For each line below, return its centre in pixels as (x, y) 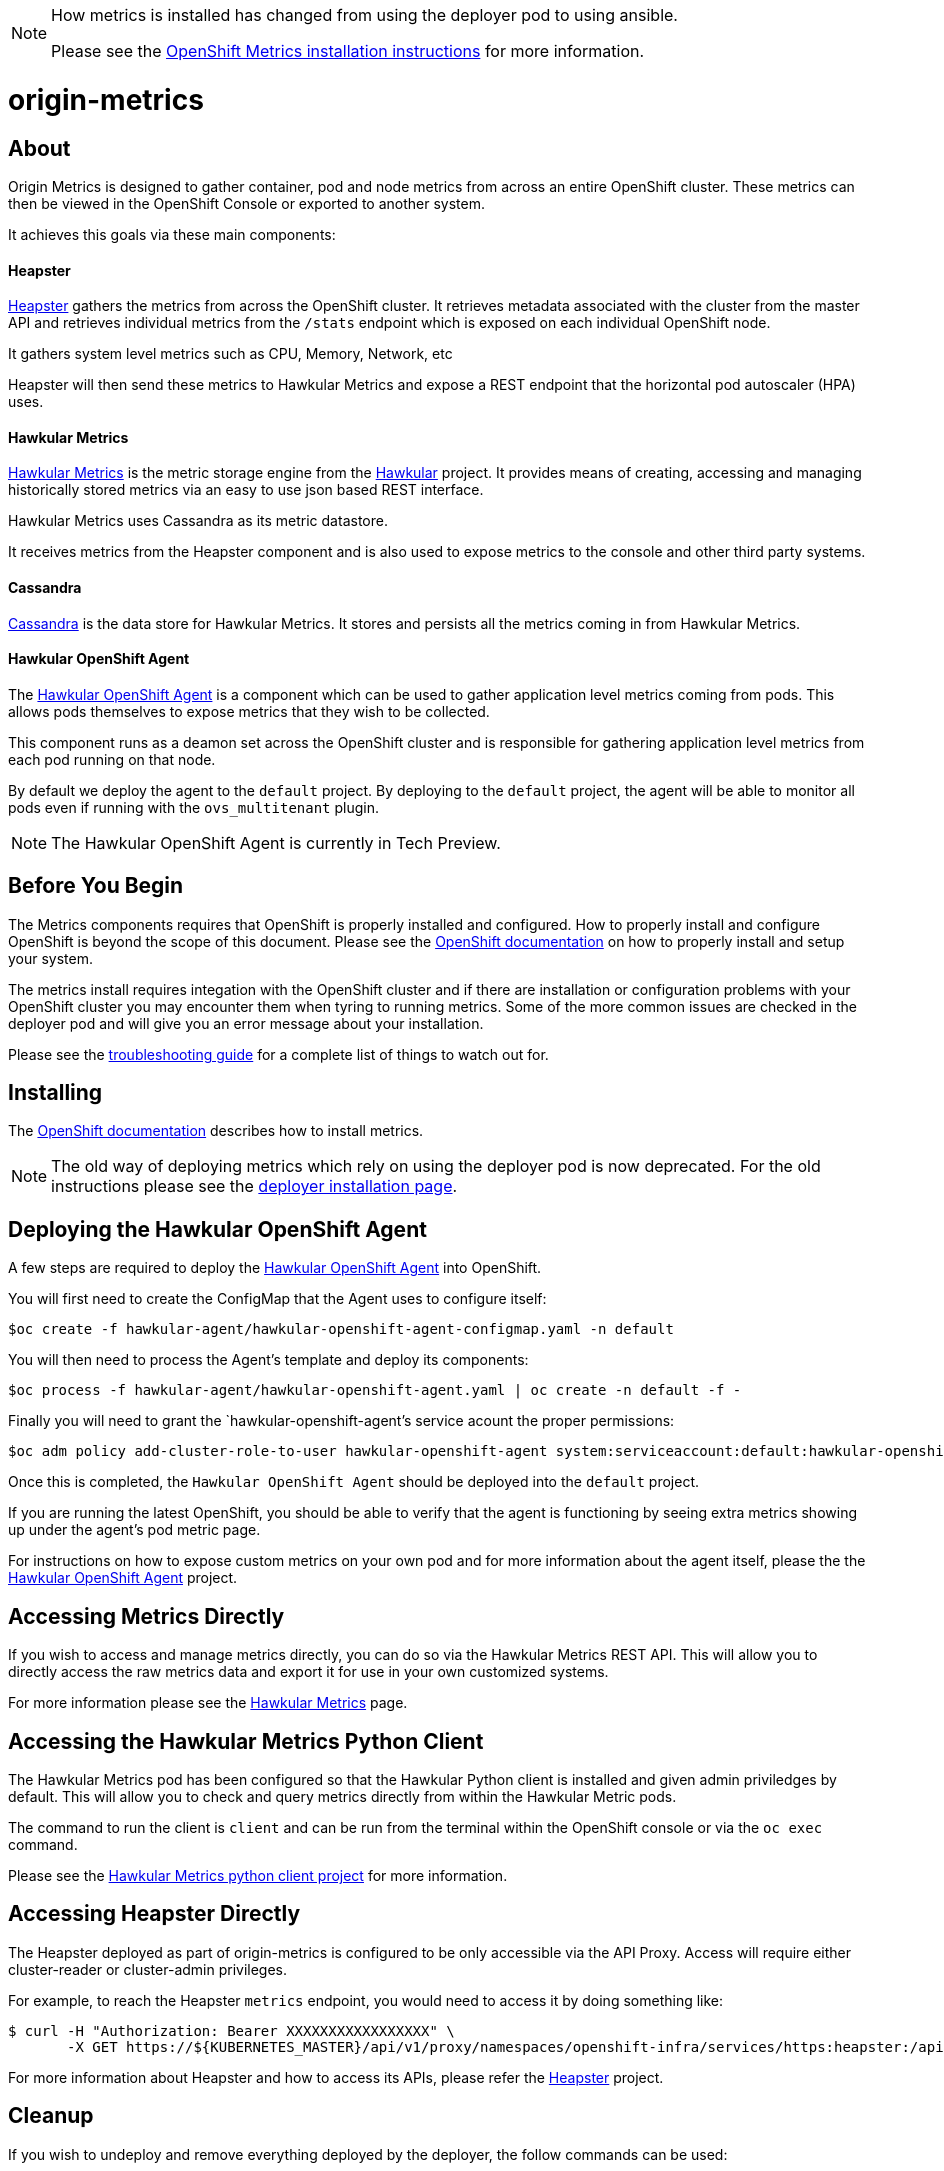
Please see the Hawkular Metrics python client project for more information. (258, 1876)
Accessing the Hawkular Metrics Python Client (246, 1741)
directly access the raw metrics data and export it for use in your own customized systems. (308, 1672)
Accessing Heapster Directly (154, 1914)
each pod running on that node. (112, 759)
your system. (51, 958)
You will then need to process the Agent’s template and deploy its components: (268, 1360)
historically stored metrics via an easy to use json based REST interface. (246, 490)
